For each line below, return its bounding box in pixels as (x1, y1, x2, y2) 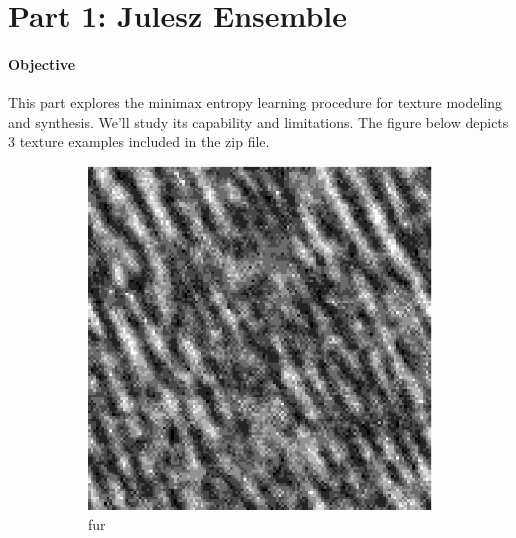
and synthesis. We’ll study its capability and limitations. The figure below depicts (8, 111, 509, 132)
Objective (8, 53, 76, 74)
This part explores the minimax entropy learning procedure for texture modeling (8, 92, 503, 113)
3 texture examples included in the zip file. (8, 131, 270, 152)
